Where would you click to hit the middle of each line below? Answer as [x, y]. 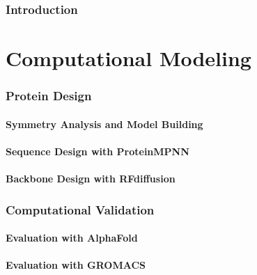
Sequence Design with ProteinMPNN [98, 151]
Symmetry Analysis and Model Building [104, 124]
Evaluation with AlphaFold [72, 238]
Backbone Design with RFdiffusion [91, 179]
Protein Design [49, 96]
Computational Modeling [128, 58]
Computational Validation [80, 209]
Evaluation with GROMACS [76, 265]
